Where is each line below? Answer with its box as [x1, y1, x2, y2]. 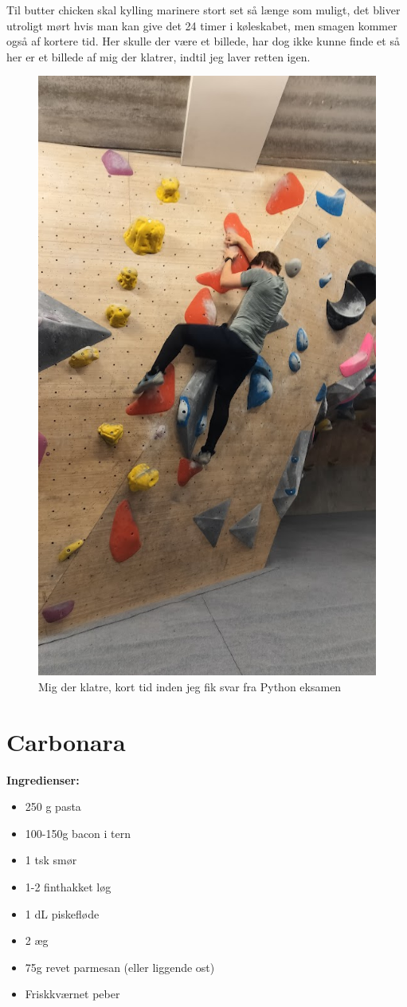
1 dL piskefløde [25, 905, 100, 922]
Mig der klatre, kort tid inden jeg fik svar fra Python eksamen [38, 678, 342, 694]
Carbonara [6, 725, 126, 757]
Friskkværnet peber [25, 985, 120, 1002]
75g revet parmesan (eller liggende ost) [25, 958, 215, 975]
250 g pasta [25, 798, 81, 815]
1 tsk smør [25, 852, 77, 868]
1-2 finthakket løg [25, 878, 112, 895]
